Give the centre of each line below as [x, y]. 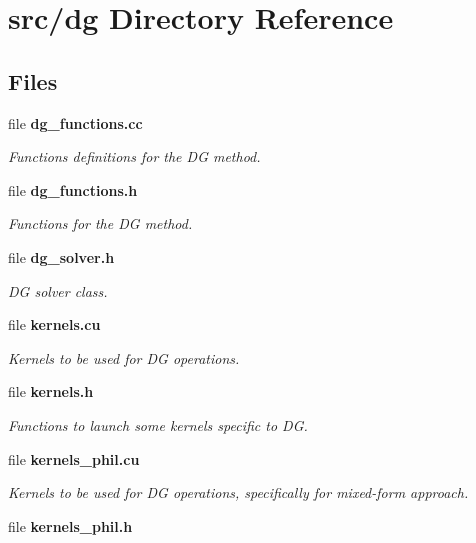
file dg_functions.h [73, 189]
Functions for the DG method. [100, 223]
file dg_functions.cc [75, 122]
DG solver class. [58, 290]
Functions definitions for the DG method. [134, 156]
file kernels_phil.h [70, 525]
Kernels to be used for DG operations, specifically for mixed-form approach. [238, 492]
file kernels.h [51, 391]
